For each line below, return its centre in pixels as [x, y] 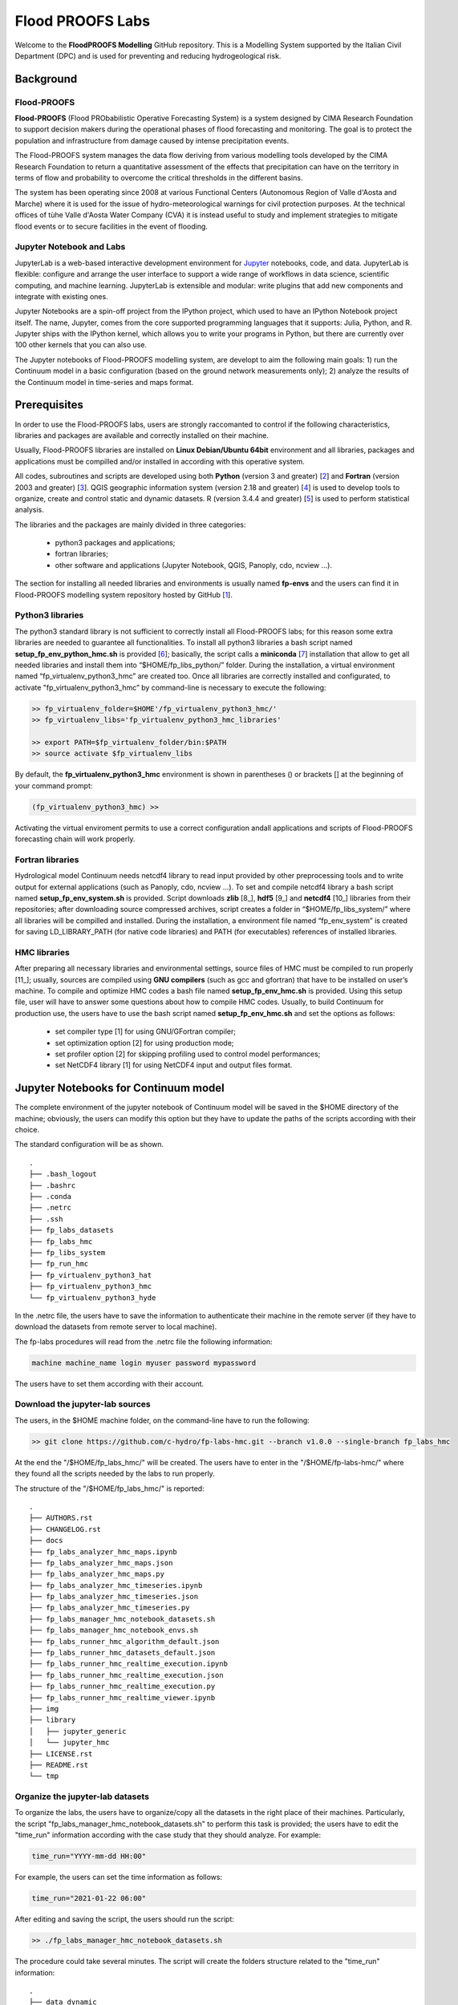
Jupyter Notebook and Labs [70, 247]
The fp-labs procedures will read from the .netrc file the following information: [144, 1341]
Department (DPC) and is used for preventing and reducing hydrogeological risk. [148, 55]
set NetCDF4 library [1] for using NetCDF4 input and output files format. [174, 1065]
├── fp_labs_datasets [71, 1230]
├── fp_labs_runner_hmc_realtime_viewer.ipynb [122, 1697]
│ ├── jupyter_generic [78, 1731]
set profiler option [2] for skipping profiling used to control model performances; [188, 1054]
